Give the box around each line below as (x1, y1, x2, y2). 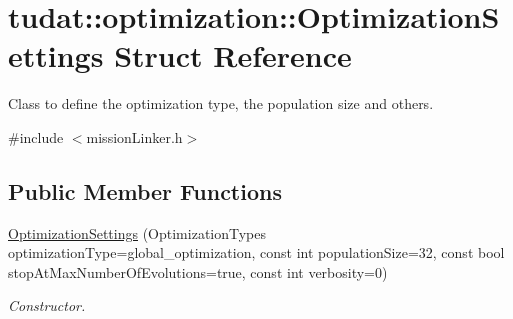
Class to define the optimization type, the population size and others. (8, 93, 434, 114)
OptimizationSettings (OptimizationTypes (8, 222, 267, 243)
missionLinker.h (86, 126, 183, 147)
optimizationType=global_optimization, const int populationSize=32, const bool (8, 242, 505, 263)
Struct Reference (114, 35, 352, 76)
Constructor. (8, 295, 86, 316)
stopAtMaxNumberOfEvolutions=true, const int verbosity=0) (8, 261, 388, 282)
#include (8, 126, 64, 147)
